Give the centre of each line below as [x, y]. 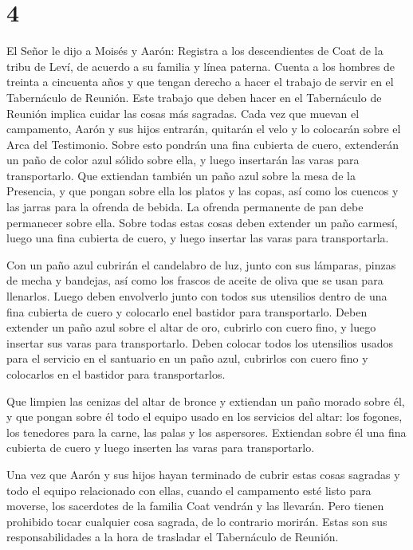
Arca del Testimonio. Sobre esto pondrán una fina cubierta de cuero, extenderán [203, 144]
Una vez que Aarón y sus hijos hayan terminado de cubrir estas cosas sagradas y [203, 474]
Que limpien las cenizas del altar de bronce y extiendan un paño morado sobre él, [206, 401]
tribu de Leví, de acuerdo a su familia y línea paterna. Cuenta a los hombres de [201, 66]
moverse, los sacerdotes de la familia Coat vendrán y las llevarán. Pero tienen [195, 506]
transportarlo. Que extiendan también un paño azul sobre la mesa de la [181, 175]
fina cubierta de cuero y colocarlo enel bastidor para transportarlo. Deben [187, 311]
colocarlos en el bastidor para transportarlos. [116, 374]
